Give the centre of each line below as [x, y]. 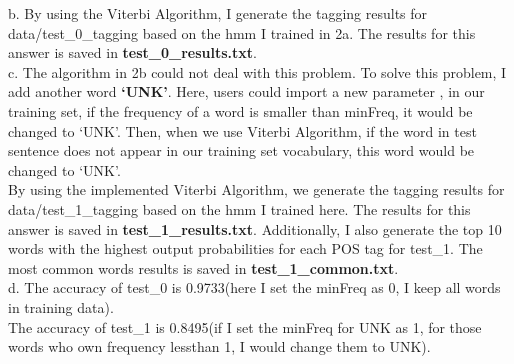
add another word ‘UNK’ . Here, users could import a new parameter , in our [246, 91]
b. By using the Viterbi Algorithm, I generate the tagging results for [218, 13]
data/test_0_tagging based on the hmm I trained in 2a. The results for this [242, 32]
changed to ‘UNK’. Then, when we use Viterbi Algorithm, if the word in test [242, 130]
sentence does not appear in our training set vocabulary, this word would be [241, 150]
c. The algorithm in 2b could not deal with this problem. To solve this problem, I [257, 71]
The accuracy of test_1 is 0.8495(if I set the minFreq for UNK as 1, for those [245, 326]
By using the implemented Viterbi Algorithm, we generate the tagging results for [256, 189]
